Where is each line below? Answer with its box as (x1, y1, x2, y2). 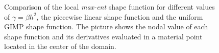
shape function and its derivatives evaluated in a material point (4, 31, 203, 41)
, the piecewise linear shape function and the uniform (36, 11, 203, 22)
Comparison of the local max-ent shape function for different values (4, 2, 215, 12)
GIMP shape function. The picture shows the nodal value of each (4, 21, 208, 32)
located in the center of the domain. (4, 41, 116, 51)
